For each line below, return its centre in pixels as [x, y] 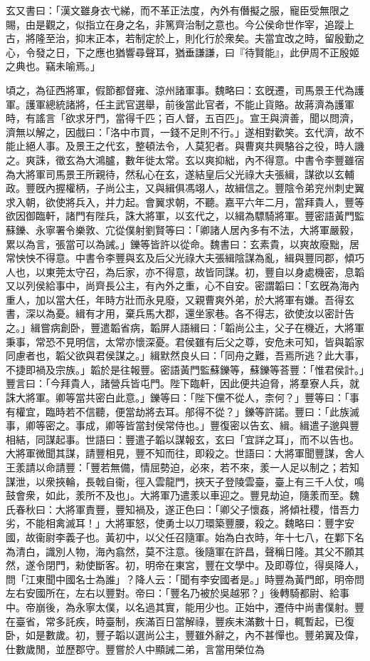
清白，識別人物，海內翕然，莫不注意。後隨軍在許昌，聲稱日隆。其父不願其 [190, 551]
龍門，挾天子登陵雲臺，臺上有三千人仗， [259, 481]
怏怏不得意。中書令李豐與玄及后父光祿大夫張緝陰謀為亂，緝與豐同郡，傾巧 [190, 258]
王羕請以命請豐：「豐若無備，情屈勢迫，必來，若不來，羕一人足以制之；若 [178, 467]
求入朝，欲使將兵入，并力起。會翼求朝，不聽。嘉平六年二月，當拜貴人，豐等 [185, 201]
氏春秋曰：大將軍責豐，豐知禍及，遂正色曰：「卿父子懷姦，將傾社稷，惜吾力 [183, 509]
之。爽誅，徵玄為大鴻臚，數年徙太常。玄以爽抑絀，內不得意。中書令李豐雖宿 [185, 159]
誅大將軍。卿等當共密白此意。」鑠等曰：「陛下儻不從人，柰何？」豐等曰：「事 [183, 398]
